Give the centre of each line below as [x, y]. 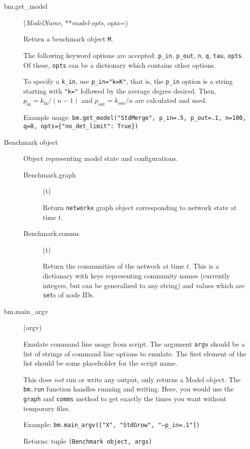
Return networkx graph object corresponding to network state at [140, 207]
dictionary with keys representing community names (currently [136, 275]
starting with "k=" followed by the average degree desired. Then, [120, 90]
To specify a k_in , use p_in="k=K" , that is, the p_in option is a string [128, 81]
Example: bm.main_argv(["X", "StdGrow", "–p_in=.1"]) [112, 424]
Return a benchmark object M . [68, 39]
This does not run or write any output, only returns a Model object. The [132, 379]
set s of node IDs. [69, 295]
